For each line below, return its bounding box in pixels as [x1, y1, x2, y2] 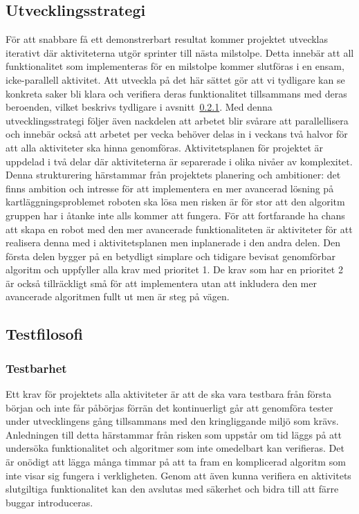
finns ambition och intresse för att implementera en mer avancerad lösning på [6, 181, 334, 195]
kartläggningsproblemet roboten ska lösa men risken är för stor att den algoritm [6, 194, 345, 209]
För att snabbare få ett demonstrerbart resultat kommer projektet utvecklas [6, 32, 329, 46]
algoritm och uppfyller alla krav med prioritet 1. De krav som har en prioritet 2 [6, 262, 343, 277]
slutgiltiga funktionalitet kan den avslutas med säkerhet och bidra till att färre [6, 481, 339, 496]
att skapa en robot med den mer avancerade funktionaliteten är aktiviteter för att [6, 221, 353, 236]
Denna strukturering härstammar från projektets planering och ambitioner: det [6, 167, 341, 182]
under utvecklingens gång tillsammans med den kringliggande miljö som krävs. [6, 414, 339, 428]
